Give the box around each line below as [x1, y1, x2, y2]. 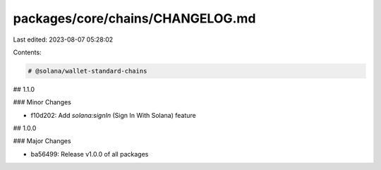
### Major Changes [13, 137, 71, 145]
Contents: [13, 48, 42, 56]
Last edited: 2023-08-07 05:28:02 [13, 35, 114, 44]
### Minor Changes [13, 98, 72, 107]
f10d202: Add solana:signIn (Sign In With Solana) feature [30, 111, 197, 119]
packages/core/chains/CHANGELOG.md [13, 11, 256, 26]
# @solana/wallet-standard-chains [28, 67, 147, 75]
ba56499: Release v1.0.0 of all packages [30, 150, 149, 158]
